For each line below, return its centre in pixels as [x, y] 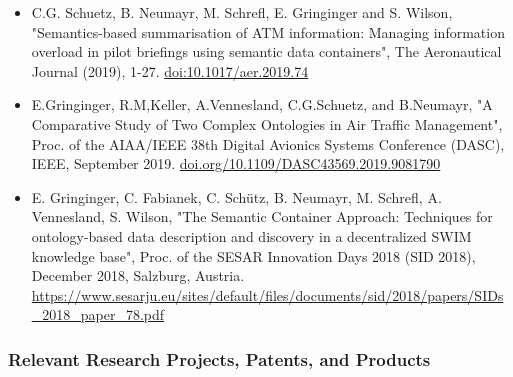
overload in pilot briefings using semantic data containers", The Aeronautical [266, 51]
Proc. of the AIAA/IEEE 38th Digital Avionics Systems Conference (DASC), [268, 143]
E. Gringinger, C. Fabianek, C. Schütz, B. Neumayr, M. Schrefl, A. [236, 196]
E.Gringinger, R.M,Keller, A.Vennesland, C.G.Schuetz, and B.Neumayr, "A [262, 104]
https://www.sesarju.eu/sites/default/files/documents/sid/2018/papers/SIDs [267, 294]
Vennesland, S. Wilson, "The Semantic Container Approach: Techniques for [262, 216]
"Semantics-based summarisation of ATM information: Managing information [268, 31]
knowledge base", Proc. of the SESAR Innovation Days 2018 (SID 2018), [253, 255]
